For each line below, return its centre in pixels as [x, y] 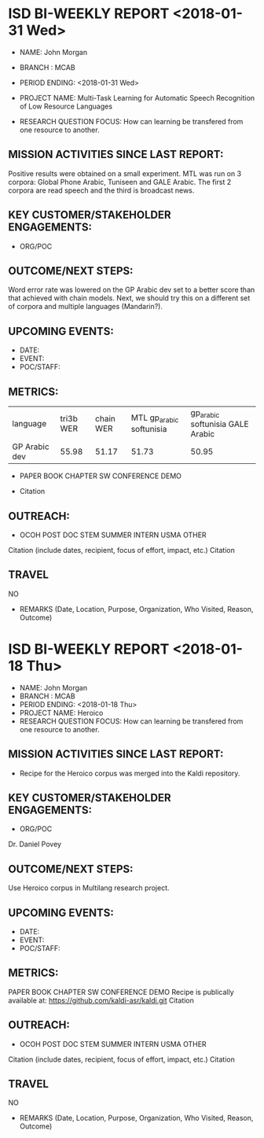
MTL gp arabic [155, 418]
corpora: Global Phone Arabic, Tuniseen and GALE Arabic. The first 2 [120, 182]
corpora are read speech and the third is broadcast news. [101, 190]
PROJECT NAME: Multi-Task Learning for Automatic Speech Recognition [137, 98]
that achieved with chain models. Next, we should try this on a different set [129, 298]
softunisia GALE [220, 424]
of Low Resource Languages [66, 106]
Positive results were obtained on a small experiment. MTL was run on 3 [125, 173]
